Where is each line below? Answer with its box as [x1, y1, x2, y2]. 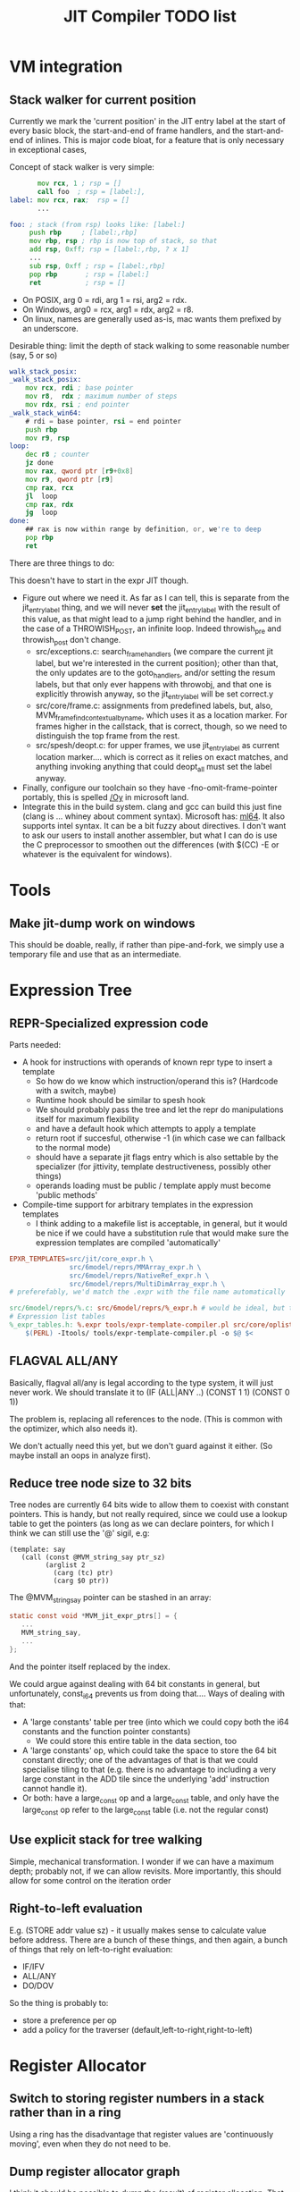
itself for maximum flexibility [35, 1113, 140, 1124]
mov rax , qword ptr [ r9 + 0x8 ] [25, 467, 134, 476]
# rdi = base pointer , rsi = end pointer [25, 417, 181, 426]
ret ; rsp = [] [29, 278, 126, 287]
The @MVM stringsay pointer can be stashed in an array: [9, 1592, 212, 1606]
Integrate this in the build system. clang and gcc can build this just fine [21, 801, 283, 812]
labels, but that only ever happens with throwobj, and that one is [35, 679, 272, 689]
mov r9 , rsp [25, 434, 70, 443]
